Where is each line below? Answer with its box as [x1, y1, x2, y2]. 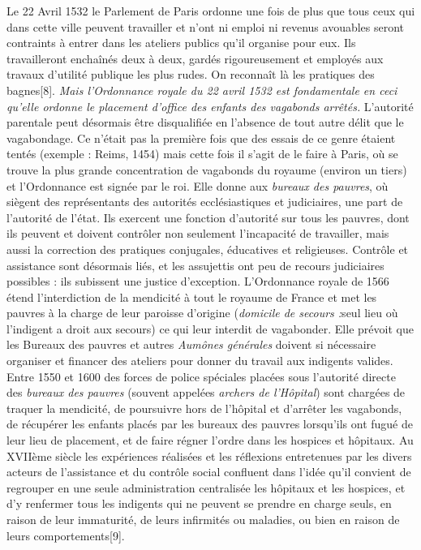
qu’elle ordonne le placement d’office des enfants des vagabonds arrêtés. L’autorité [6, 97, 414, 114]
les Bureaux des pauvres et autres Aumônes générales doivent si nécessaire [6, 336, 376, 353]
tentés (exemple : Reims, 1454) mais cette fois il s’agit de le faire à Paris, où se [6, 145, 398, 162]
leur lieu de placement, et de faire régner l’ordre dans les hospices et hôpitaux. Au [6, 432, 414, 449]
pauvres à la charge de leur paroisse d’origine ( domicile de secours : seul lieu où [6, 304, 398, 321]
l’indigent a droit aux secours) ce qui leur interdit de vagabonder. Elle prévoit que [6, 320, 414, 337]
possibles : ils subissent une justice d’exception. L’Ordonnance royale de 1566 [6, 273, 389, 290]
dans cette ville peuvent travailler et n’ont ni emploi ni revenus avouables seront [6, 18, 405, 35]
